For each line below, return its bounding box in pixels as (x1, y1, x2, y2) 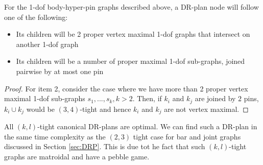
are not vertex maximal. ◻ (164, 103, 249, 114)
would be (26, 103, 55, 114)
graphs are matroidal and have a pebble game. (4, 151, 150, 161)
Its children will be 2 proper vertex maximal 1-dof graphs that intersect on (16, 29, 250, 39)
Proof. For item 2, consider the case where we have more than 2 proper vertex (4, 83, 248, 93)
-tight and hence (80, 103, 131, 114)
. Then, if (132, 93, 162, 104)
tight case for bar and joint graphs (133, 131, 241, 142)
